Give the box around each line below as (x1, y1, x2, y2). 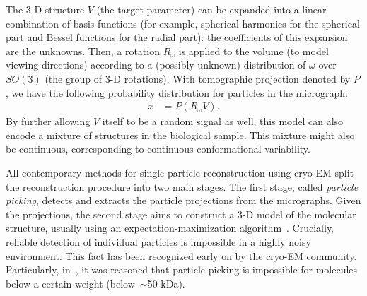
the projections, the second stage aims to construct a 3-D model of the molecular (6, 206, 356, 221)
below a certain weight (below (6, 276, 135, 290)
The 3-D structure (6, 2, 85, 16)
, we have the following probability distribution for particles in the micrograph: (6, 85, 348, 100)
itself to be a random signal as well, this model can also (102, 114, 344, 129)
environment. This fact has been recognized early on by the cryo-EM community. (6, 248, 357, 263)
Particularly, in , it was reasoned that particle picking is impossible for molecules (6, 262, 358, 277)
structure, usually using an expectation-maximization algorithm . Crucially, (6, 220, 334, 235)
